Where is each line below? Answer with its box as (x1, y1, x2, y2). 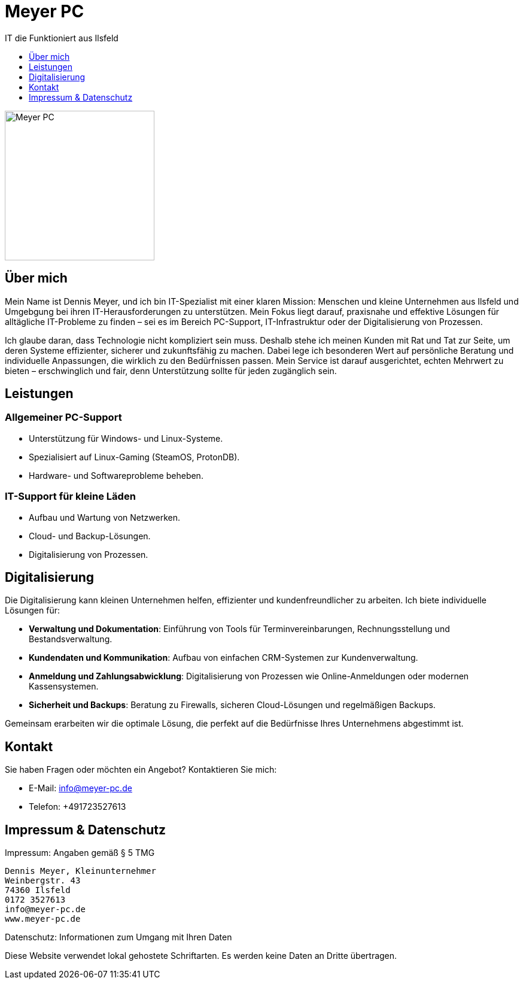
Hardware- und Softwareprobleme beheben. (29, 470, 203, 481)
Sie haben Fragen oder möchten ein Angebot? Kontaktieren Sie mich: (5, 764, 277, 775)
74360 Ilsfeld (5, 885, 71, 895)
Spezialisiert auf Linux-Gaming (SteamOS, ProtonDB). (29, 451, 240, 462)
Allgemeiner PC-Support (5, 411, 122, 424)
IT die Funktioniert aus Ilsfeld (5, 32, 118, 43)
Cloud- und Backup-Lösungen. (29, 530, 151, 541)
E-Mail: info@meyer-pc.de (29, 783, 132, 794)
